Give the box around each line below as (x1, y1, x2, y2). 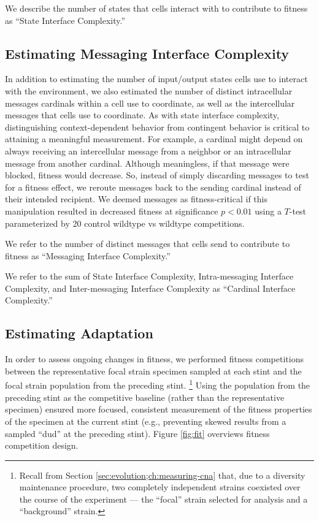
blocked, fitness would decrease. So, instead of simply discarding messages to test (5, 169, 309, 181)
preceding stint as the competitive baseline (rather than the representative (5, 390, 285, 403)
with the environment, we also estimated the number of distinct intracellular (5, 84, 293, 97)
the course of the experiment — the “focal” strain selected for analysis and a (19, 492, 308, 505)
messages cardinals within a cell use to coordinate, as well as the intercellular (5, 96, 295, 109)
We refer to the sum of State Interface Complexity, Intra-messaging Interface (5, 270, 294, 283)
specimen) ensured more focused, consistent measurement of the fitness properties (5, 403, 312, 416)
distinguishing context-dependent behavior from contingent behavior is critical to (5, 120, 310, 133)
